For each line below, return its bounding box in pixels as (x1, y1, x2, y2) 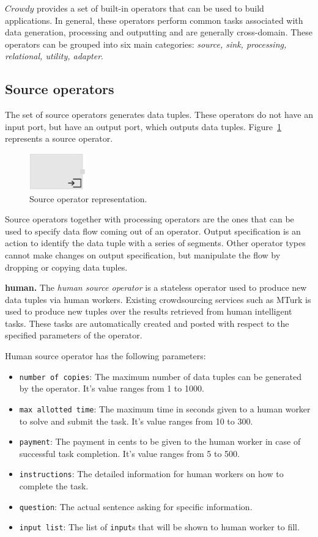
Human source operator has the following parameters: (5, 349, 206, 362)
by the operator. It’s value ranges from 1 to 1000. (19, 382, 204, 395)
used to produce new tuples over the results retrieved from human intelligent (5, 305, 292, 318)
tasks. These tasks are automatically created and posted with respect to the (5, 316, 289, 329)
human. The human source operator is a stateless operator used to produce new (5, 281, 307, 294)
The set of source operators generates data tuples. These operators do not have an (5, 108, 313, 121)
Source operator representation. (29, 192, 147, 205)
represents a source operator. (5, 132, 113, 145)
